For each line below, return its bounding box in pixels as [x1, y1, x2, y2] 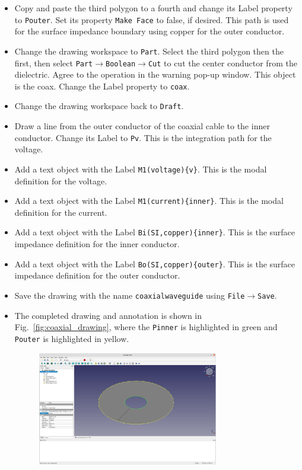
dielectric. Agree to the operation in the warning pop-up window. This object [14, 68, 296, 81]
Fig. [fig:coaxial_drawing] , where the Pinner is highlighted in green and [14, 321, 278, 333]
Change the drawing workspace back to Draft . [14, 100, 184, 112]
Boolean [106, 59, 136, 68]
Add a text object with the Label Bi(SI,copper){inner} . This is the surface [14, 226, 295, 238]
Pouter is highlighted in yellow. [14, 332, 129, 344]
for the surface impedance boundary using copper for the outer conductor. [14, 25, 285, 37]
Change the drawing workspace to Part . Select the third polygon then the [14, 44, 284, 57]
